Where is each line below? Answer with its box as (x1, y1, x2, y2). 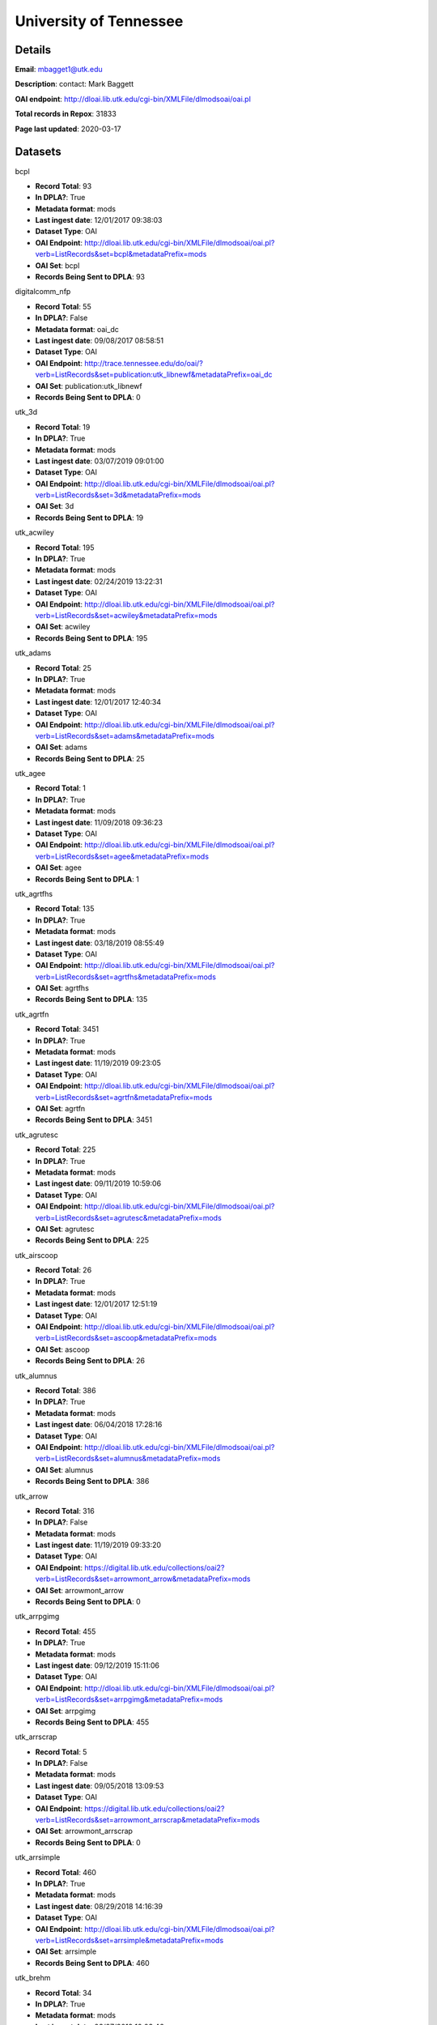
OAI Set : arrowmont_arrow (35, 1585, 125, 1595)
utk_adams (15, 648, 52, 658)
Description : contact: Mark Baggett (15, 79, 134, 89)
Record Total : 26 (35, 1265, 92, 1275)
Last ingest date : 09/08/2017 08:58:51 (35, 336, 164, 345)
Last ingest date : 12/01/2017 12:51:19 (35, 1299, 158, 1309)
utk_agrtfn (15, 1009, 49, 1019)
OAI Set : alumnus (35, 1464, 94, 1474)
